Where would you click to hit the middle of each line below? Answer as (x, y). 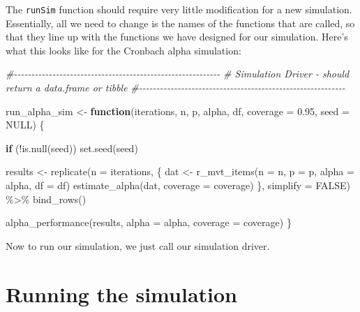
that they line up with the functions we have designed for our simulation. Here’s (177, 37)
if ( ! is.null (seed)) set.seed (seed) (72, 148)
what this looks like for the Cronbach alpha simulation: (123, 50)
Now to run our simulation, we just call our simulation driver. (138, 245)
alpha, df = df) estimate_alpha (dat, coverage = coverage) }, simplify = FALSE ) (178, 185)
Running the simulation (121, 294)
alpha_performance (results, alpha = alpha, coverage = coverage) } (149, 222)
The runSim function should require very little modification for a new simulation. (179, 9)
